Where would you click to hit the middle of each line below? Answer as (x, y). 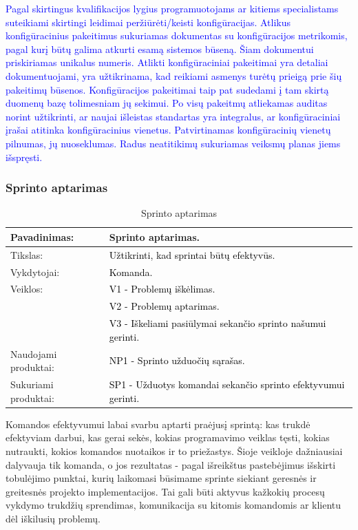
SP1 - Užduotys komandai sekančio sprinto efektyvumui (227, 384)
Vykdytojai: (35, 272)
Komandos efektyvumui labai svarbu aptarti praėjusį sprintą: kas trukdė (158, 424)
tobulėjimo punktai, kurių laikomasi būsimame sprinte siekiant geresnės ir (161, 478)
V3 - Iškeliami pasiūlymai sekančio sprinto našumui (218, 323)
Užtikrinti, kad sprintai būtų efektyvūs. (192, 254)
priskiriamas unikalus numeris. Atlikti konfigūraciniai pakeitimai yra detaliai (167, 62)
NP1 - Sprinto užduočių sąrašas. (177, 360)
